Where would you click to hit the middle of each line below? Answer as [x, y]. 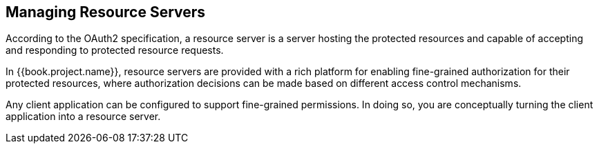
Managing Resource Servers [106, 12]
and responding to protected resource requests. [115, 50]
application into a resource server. [83, 117]
